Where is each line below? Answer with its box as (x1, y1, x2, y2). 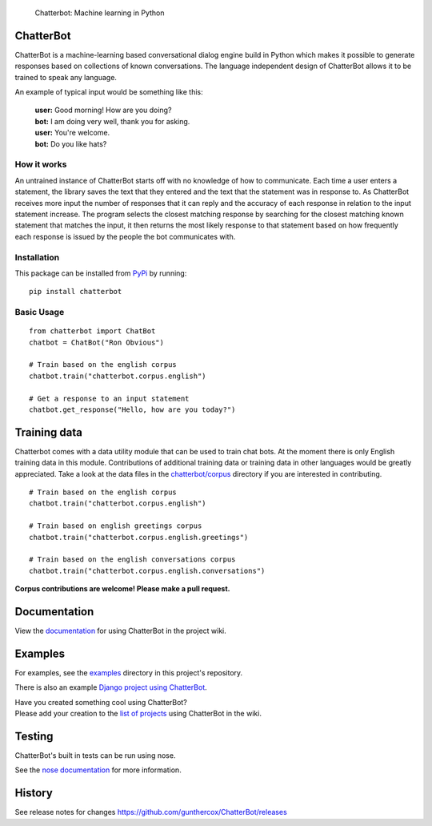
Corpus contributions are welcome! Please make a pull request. (14, 584, 231, 594)
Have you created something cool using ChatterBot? (14, 697, 187, 707)
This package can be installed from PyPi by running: (14, 268, 187, 278)
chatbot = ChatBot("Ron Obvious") (29, 337, 164, 347)
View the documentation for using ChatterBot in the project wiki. (14, 626, 227, 636)
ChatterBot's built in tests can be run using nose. (14, 751, 176, 760)
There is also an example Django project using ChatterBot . (14, 683, 207, 692)
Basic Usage (14, 307, 65, 318)
